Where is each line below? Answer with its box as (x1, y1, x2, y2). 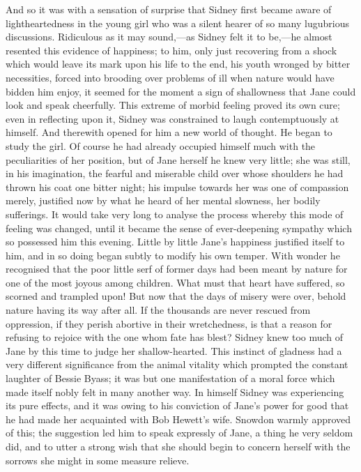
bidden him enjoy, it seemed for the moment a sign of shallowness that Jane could (6, 84, 356, 98)
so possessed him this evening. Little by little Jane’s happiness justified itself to (6, 234, 345, 249)
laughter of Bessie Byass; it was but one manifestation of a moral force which (6, 371, 335, 386)
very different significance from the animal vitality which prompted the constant (6, 357, 348, 372)
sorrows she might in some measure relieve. (6, 452, 190, 467)
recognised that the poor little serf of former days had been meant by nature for (6, 261, 348, 276)
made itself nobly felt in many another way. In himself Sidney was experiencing (6, 384, 344, 399)
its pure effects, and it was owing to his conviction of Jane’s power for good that (6, 398, 349, 413)
